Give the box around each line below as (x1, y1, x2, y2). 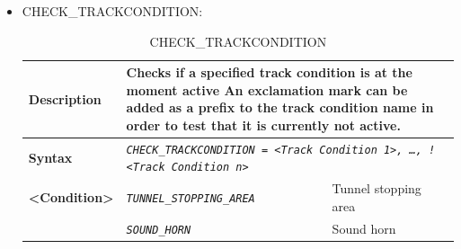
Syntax (28, 147, 73, 166)
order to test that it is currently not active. (126, 115, 401, 134)
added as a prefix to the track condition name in (126, 98, 434, 117)
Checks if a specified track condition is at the (126, 63, 412, 82)
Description (28, 89, 102, 108)
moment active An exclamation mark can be (126, 80, 408, 99)
